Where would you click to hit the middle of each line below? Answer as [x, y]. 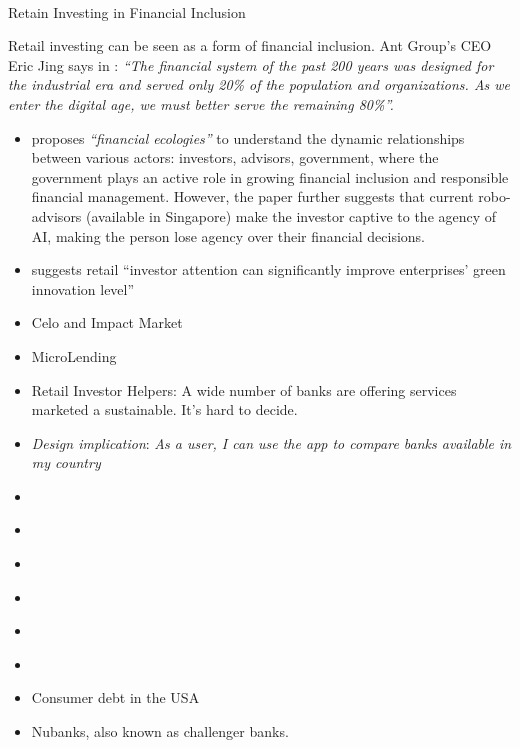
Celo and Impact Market [107, 322]
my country [66, 462]
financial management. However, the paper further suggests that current [252, 196]
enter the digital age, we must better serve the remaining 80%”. [201, 103]
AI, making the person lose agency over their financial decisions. [228, 235]
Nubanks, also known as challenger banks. [160, 731]
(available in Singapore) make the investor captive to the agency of [291, 215]
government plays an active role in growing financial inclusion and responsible [270, 176]
